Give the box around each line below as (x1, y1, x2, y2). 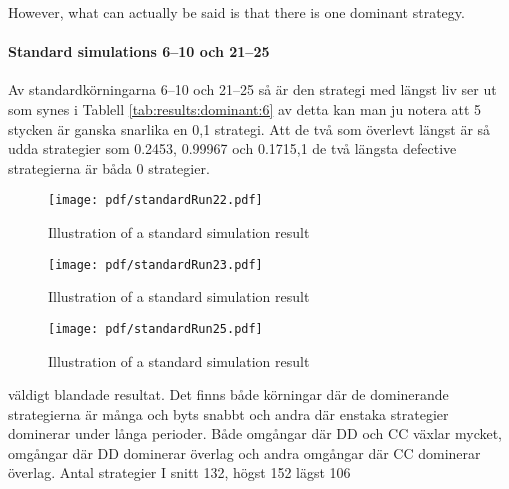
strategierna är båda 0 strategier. (8, 157, 210, 178)
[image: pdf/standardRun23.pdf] (48, 257, 263, 272)
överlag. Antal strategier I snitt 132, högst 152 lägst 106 (8, 462, 351, 483)
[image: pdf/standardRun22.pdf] (48, 193, 263, 208)
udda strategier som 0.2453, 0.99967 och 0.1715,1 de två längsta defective (8, 138, 457, 159)
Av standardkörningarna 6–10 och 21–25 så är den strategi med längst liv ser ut (8, 79, 497, 100)
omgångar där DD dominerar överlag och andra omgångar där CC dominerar (8, 442, 481, 463)
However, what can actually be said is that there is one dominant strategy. (8, 2, 465, 22)
